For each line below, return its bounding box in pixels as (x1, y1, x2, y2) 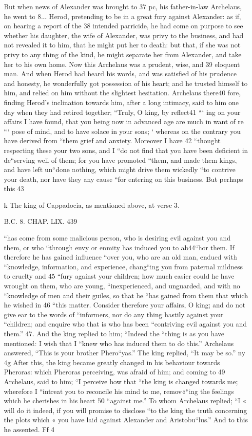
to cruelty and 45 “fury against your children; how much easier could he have (4, 271, 234, 281)
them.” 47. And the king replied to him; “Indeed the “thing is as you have (4, 328, 225, 338)
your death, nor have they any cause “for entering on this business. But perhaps (4, 174, 243, 184)
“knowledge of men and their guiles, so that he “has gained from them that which (4, 290, 248, 300)
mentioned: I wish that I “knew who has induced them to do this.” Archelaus (4, 338, 234, 348)
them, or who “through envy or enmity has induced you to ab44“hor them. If (4, 242, 234, 252)
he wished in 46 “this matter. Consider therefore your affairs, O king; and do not (4, 300, 246, 310)
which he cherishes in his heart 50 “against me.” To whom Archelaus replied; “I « (4, 395, 247, 406)
